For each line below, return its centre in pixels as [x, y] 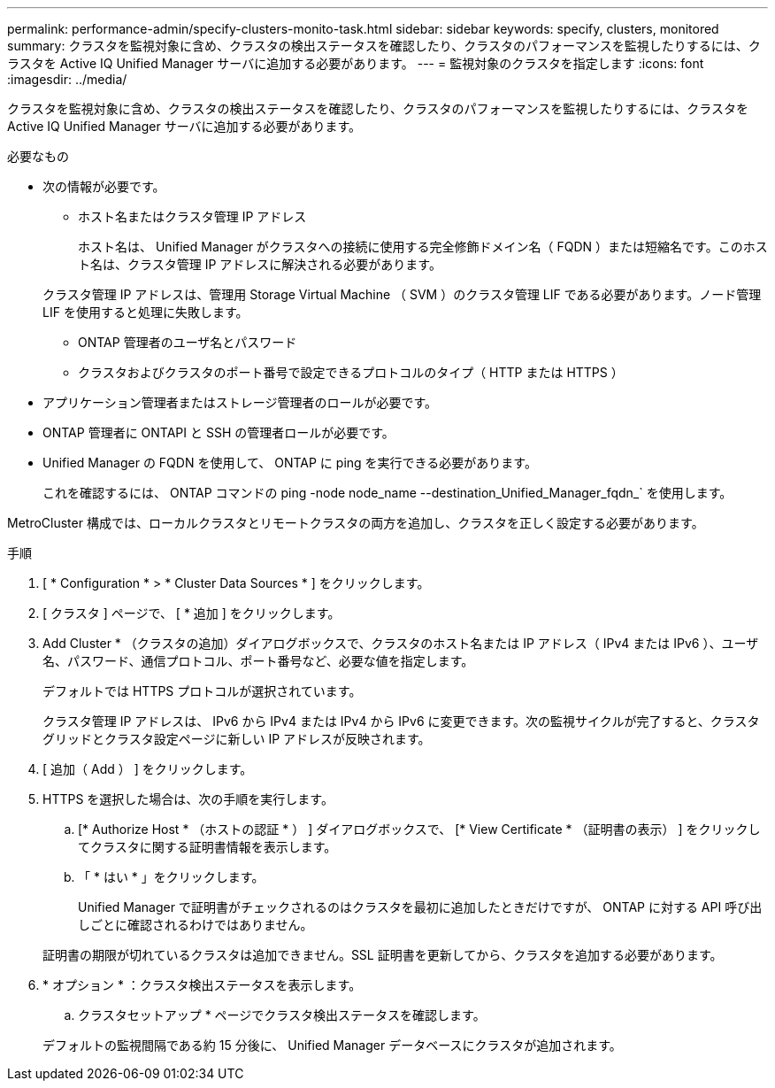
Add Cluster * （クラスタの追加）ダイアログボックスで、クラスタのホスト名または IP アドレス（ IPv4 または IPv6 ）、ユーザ [401, 643]
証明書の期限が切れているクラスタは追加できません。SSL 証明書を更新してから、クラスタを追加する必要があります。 [383, 955]
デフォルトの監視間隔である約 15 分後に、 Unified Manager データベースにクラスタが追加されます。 [332, 1045]
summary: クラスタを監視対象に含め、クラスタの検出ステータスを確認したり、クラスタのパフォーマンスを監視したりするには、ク [384, 46]
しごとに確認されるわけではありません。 [196, 925]
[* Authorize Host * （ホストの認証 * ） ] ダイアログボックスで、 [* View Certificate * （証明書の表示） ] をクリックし [419, 829]
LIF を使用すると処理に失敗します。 [146, 312]
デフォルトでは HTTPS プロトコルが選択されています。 [202, 691]
